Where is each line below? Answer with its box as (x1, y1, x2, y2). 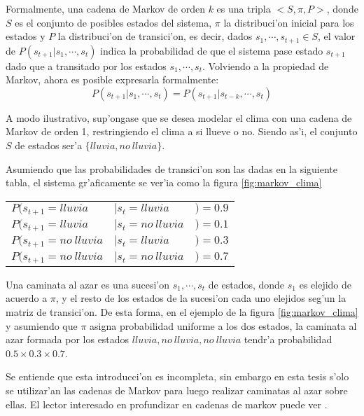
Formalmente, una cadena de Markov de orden (6, 1, 205, 15)
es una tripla (216, 1, 271, 15)
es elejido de (299, 277, 352, 291)
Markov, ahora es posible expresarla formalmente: (6, 72, 219, 87)
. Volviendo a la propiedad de (202, 58, 329, 73)
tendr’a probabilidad (244, 332, 332, 347)
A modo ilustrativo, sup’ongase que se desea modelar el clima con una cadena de (6, 110, 352, 125)
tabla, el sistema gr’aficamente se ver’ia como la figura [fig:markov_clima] (6, 175, 322, 190)
